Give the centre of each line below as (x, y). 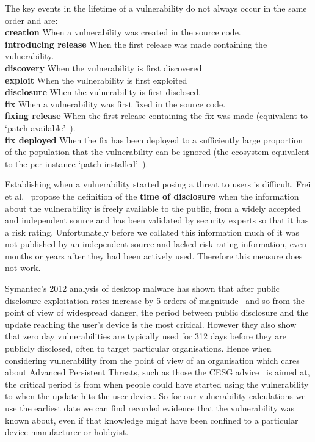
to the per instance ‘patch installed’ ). (77, 163)
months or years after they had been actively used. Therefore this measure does (154, 255)
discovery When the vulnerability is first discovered (103, 67)
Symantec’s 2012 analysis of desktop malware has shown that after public (143, 288)
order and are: (31, 20)
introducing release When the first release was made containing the (136, 44)
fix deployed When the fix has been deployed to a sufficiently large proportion (154, 139)
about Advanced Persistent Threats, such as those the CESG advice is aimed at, (157, 372)
